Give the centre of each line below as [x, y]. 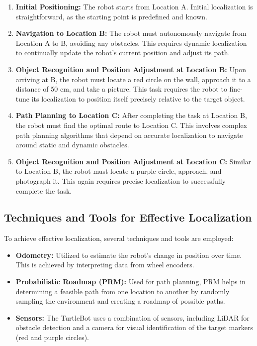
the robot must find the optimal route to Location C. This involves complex [131, 125]
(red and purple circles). [52, 337]
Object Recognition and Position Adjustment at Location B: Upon [131, 69]
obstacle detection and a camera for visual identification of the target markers [134, 327]
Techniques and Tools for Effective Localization [128, 217]
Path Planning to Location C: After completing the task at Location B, [131, 115]
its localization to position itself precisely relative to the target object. [138, 98]
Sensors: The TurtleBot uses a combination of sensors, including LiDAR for [132, 317]
